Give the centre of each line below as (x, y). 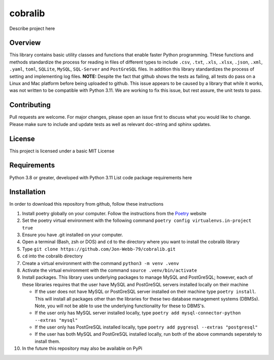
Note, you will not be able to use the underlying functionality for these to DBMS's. (120, 306)
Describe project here (32, 28)
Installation (27, 192)
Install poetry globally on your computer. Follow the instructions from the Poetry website (114, 213)
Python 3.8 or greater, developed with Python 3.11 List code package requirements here (101, 177)
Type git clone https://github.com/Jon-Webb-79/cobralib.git (99, 249)
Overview (25, 43)
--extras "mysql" (56, 320)
